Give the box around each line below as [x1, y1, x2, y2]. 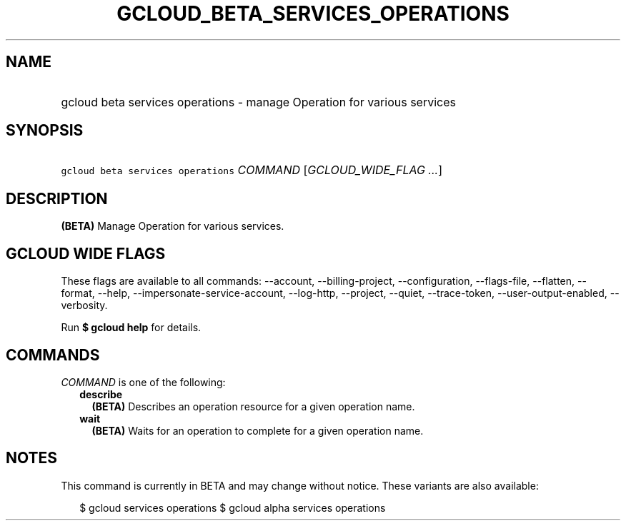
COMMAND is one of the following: [61, 375, 226, 388]
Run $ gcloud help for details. [61, 321, 202, 334]
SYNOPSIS [6, 121, 84, 140]
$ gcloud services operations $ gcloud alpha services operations [79, 501, 386, 514]
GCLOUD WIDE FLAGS [6, 244, 166, 263]
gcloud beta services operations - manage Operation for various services [61, 94, 456, 109]
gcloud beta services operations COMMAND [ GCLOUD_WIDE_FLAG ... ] [61, 163, 442, 178]
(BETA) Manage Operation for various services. [61, 220, 284, 233]
